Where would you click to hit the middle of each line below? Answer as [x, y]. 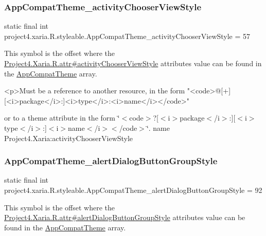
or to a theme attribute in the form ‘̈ [62, 118]
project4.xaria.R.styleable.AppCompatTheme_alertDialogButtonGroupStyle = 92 [133, 190]
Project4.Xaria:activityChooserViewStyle [69, 138]
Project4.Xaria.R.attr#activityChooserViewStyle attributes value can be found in [133, 63]
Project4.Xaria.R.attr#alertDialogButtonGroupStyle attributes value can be [125, 217]
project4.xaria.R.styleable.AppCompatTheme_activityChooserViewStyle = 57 [127, 36]
